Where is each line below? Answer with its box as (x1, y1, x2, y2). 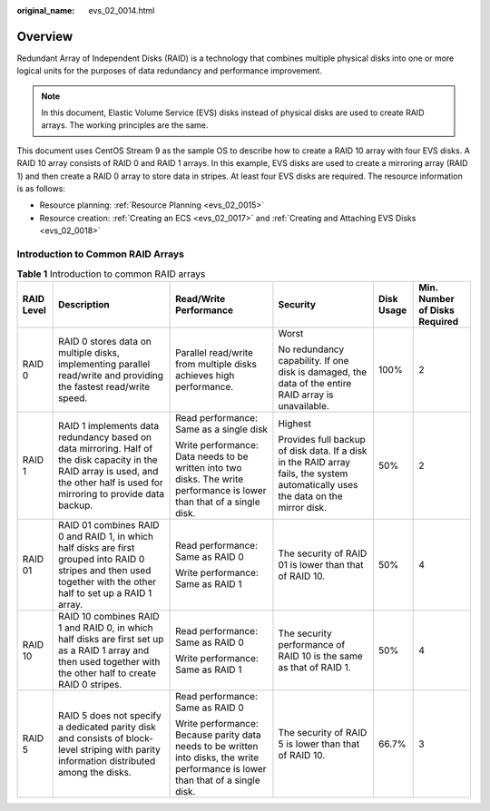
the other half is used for (57, 476, 163, 489)
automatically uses (278, 478, 358, 491)
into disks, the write (175, 751, 260, 764)
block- (125, 731, 154, 744)
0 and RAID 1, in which (57, 530, 154, 542)
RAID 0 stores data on (57, 335, 152, 347)
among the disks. (57, 766, 132, 778)
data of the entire (278, 376, 352, 389)
